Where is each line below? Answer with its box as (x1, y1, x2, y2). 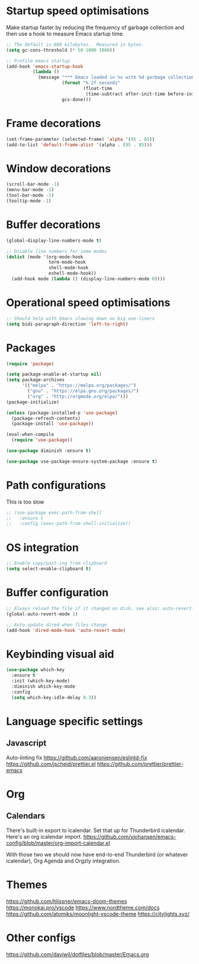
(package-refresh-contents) (11, 415, 81, 421)
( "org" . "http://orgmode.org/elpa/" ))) (27, 393, 129, 399)
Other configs (6, 931, 76, 944)
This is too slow (6, 498, 44, 505)
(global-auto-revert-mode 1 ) (6, 611, 78, 617)
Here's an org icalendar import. (6, 833, 82, 840)
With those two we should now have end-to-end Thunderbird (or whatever (6, 851, 188, 858)
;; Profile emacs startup (6, 58, 70, 64)
